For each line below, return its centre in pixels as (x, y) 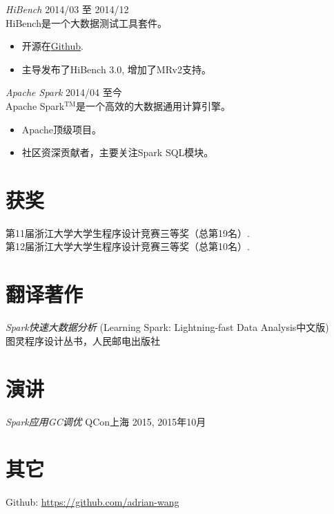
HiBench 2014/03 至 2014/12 (67, 9)
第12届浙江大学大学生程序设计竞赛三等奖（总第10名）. (128, 246)
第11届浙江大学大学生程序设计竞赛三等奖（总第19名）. (128, 232)
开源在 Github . (52, 46)
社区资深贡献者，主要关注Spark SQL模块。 (118, 152)
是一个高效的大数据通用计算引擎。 (154, 105)
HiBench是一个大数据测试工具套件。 (86, 22)
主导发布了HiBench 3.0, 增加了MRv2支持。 (116, 69)
